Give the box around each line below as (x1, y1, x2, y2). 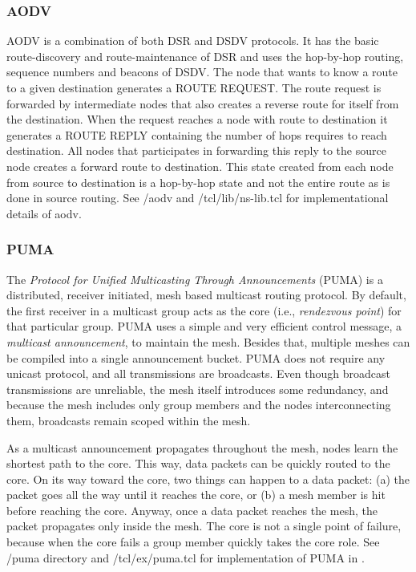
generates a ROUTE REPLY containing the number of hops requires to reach (6, 126, 387, 143)
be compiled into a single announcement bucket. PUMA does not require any (6, 349, 386, 366)
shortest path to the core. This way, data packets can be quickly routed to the (6, 455, 390, 472)
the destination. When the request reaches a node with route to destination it (6, 111, 388, 128)
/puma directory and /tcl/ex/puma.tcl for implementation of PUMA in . (6, 549, 365, 566)
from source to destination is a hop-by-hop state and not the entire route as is (6, 173, 390, 190)
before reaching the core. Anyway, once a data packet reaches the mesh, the (6, 501, 378, 518)
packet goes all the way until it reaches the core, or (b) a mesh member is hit (6, 486, 386, 503)
